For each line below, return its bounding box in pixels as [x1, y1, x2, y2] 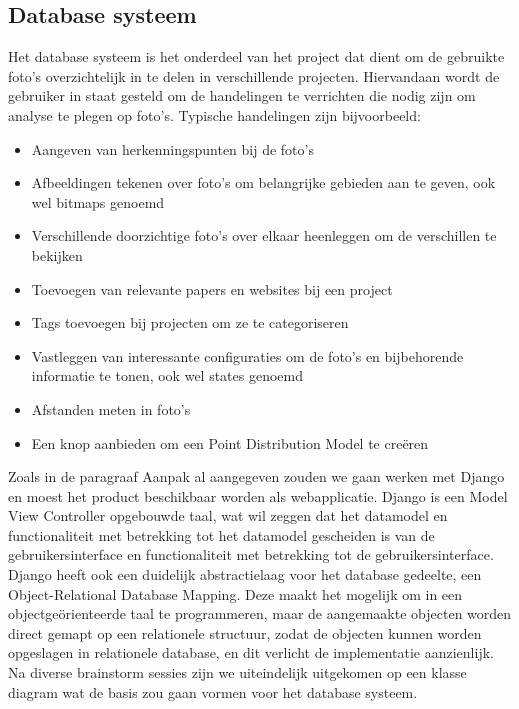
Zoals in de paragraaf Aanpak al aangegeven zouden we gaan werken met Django [8, 466, 505, 487]
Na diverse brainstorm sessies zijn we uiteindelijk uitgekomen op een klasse [8, 662, 467, 683]
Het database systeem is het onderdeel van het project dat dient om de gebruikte [8, 46, 505, 67]
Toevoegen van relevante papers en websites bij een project [31, 278, 393, 299]
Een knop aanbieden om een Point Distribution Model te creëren [31, 432, 429, 453]
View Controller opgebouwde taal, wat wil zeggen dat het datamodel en [8, 505, 448, 526]
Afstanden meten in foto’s [31, 398, 191, 419]
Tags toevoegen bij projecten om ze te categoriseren [31, 312, 349, 333]
